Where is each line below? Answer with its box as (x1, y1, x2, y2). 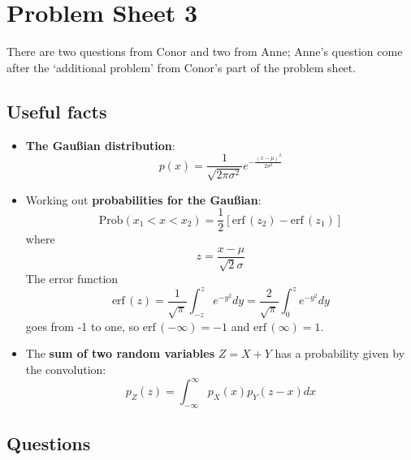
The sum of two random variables (25, 345, 215, 362)
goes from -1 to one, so (25, 317, 140, 334)
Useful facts (6, 98, 107, 123)
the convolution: (25, 360, 106, 377)
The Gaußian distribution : (25, 136, 175, 153)
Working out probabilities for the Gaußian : (25, 191, 262, 208)
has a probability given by (275, 345, 405, 362)
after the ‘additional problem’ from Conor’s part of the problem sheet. (6, 58, 357, 75)
